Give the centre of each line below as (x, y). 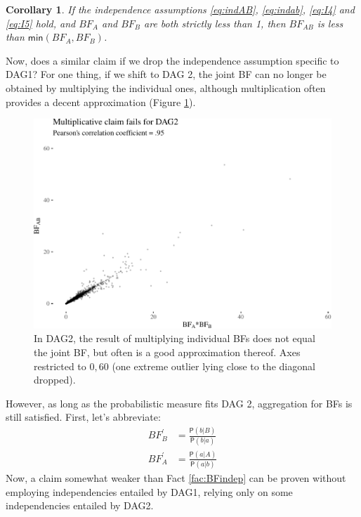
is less (330, 23)
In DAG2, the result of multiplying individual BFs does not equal (175, 338)
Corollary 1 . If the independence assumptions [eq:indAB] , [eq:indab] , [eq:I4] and (180, 9)
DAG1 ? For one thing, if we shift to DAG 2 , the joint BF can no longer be (166, 74)
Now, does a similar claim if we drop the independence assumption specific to (172, 60)
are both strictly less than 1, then (215, 23)
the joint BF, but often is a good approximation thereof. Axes (167, 352)
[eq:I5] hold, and (41, 23)
